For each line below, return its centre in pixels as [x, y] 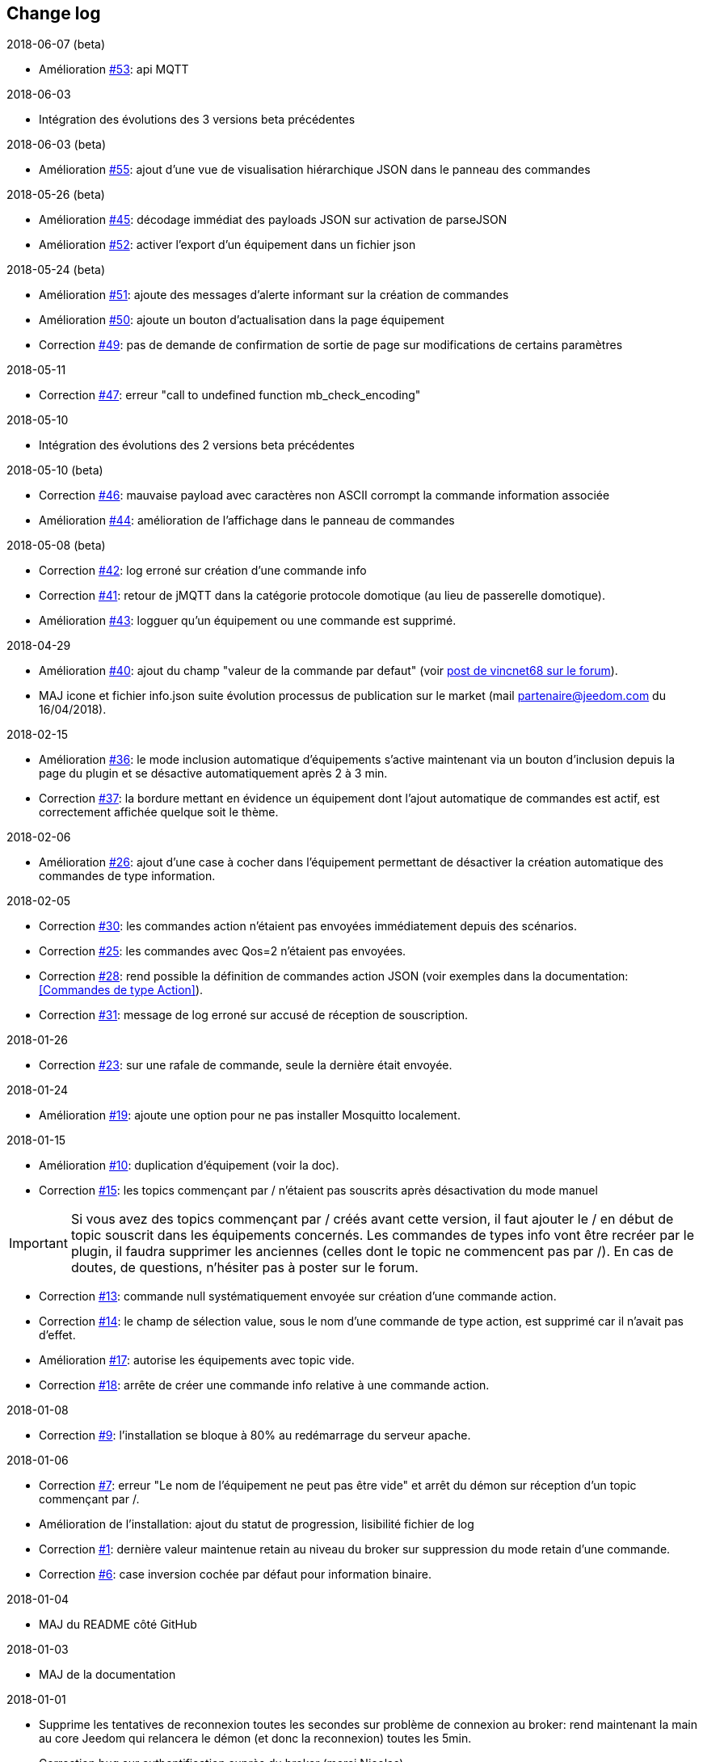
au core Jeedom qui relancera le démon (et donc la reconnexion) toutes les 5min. [255, 1739]
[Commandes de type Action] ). [121, 990]
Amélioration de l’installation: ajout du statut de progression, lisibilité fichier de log [257, 1524]
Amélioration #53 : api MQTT [114, 70]
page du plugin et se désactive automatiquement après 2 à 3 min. [213, 774]
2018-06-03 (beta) [56, 145]
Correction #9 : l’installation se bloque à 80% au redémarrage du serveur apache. [255, 1435]
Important [38, 1244]
